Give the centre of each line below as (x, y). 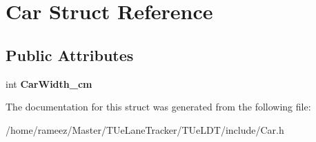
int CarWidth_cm (49, 83)
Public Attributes (70, 55)
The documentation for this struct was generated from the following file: (158, 107)
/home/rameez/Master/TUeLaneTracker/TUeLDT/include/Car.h (145, 129)
